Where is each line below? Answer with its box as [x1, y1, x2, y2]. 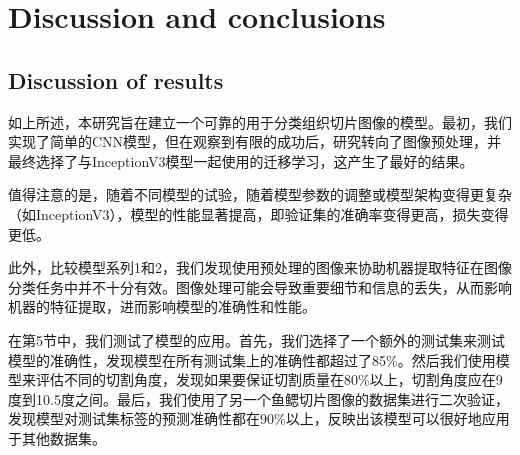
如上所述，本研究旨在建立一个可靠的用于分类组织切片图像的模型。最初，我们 [8, 111, 512, 132]
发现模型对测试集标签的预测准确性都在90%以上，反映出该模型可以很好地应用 [8, 408, 510, 429]
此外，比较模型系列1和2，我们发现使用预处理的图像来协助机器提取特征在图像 [8, 257, 512, 278]
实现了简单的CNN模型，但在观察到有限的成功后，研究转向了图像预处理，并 [8, 131, 502, 152]
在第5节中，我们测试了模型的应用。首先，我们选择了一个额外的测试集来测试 [8, 329, 505, 350]
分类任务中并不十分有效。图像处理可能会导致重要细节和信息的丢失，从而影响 [8, 276, 512, 297]
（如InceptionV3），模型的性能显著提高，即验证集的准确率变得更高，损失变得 [8, 203, 509, 224]
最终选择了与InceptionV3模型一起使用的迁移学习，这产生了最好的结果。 [8, 150, 474, 171]
